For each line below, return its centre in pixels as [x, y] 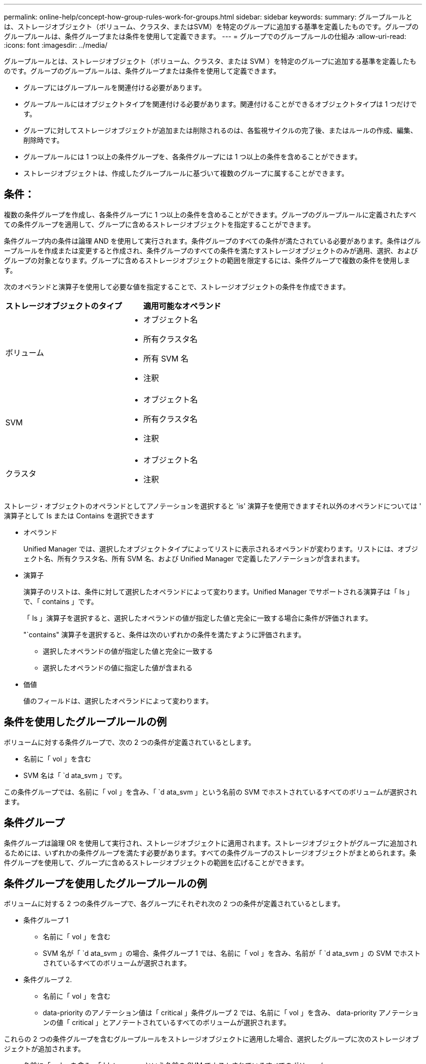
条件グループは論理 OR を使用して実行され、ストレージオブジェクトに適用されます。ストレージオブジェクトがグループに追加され [211, 843]
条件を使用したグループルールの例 [85, 722]
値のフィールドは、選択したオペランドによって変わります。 [118, 701]
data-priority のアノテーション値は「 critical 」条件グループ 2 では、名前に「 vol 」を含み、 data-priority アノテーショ [231, 1013]
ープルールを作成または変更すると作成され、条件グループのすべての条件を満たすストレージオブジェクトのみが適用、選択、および [211, 250]
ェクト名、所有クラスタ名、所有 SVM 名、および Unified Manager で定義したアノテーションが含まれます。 [194, 558]
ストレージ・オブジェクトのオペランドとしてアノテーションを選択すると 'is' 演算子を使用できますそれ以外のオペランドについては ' [213, 506]
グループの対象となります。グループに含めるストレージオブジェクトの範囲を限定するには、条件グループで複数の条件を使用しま [207, 260]
